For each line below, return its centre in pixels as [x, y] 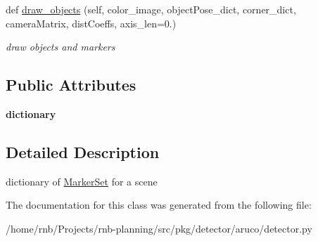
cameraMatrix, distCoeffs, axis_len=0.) [91, 23]
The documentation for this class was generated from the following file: [159, 205]
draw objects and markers [61, 47]
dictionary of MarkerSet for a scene [82, 181]
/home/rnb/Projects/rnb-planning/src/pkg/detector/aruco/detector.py [159, 228]
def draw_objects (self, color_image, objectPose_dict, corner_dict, [151, 9]
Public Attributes [71, 85]
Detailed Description [83, 151]
